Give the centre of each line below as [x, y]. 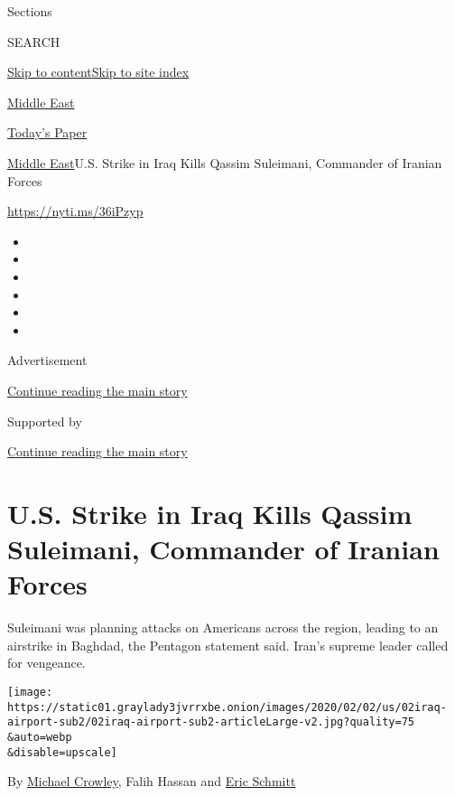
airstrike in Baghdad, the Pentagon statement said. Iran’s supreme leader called [228, 645]
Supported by [45, 421]
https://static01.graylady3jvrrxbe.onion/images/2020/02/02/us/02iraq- [227, 707]
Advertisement [47, 360]
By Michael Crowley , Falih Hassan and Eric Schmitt [152, 781]
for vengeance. [46, 663]
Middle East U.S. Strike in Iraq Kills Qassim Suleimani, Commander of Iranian [225, 162]
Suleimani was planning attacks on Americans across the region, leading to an [223, 627]
